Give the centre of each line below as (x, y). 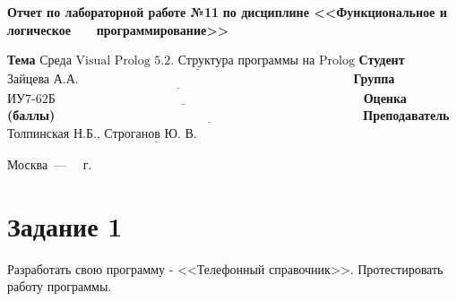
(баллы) (31, 115)
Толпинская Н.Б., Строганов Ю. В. (102, 134)
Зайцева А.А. (43, 80)
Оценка (385, 97)
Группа (374, 78)
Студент (382, 60)
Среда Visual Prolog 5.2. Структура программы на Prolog (197, 61)
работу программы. (60, 286)
